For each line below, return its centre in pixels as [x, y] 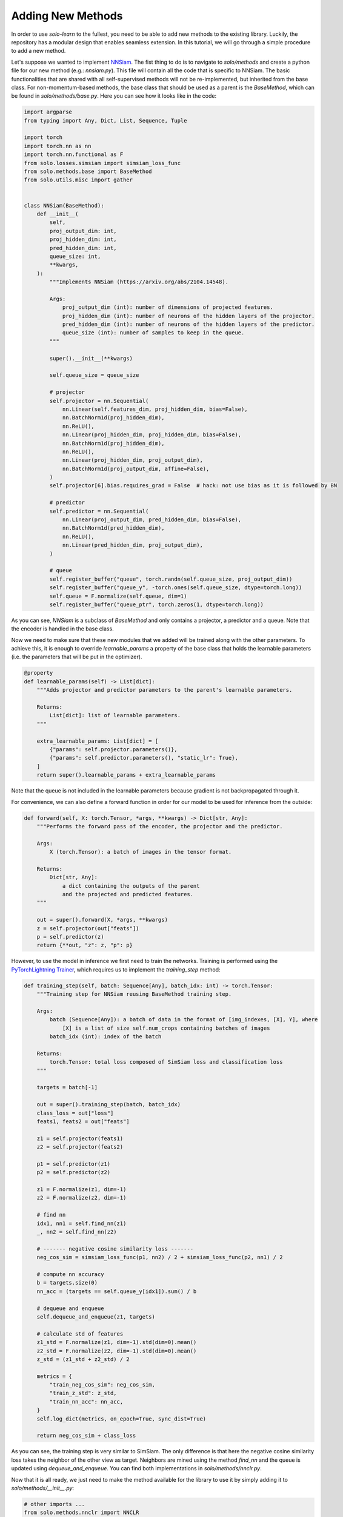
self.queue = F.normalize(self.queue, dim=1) [118, 596]
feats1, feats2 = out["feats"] [83, 1121]
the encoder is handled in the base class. [63, 629]
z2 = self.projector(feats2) [80, 1147]
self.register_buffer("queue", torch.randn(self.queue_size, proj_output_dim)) [171, 579]
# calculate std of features [80, 1334]
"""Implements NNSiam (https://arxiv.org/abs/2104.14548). [139, 282]
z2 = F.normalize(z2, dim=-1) [82, 1198]
